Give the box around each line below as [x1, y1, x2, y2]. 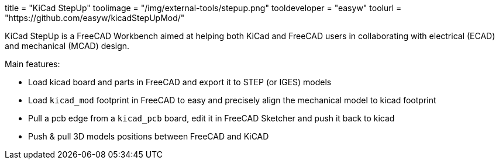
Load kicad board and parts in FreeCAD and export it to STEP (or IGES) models [28, 77, 332, 87]
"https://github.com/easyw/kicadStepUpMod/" [5, 13, 185, 23]
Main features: [5, 59, 60, 69]
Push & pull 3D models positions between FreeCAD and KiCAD [28, 131, 269, 141]
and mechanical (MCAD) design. [5, 41, 130, 51]
